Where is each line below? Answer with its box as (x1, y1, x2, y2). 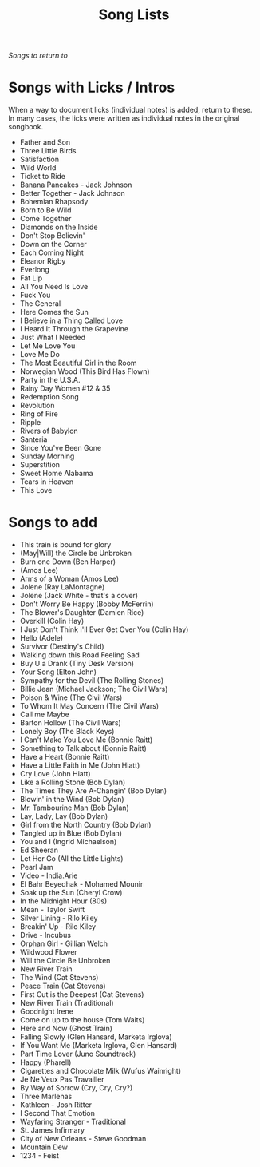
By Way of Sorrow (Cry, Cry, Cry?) (19, 1083, 133, 1093)
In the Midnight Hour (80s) (19, 896, 108, 906)
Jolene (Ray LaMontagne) (19, 582, 105, 592)
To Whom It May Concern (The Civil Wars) (19, 701, 160, 711)
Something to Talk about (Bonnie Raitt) (19, 744, 148, 753)
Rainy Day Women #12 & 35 (19, 383, 111, 393)
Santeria (19, 435, 48, 444)
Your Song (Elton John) (19, 667, 97, 677)
